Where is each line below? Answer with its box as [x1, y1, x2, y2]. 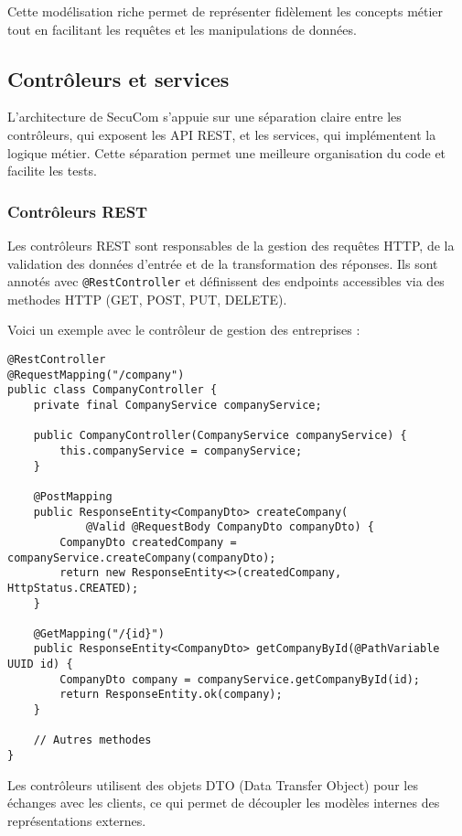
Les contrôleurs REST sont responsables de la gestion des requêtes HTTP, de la [7, 235, 455, 254]
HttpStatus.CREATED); [7, 581, 139, 595]
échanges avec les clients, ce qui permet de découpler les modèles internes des [7, 793, 440, 812]
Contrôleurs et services [7, 64, 230, 92]
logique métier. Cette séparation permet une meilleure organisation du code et [7, 143, 446, 162]
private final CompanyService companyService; [33, 398, 322, 412]
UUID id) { [7, 658, 73, 671]
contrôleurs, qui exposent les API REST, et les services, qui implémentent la [7, 124, 436, 144]
